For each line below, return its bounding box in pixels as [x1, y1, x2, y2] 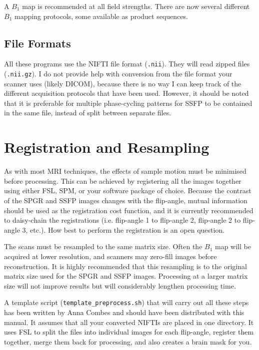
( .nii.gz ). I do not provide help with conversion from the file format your [4, 68, 232, 79]
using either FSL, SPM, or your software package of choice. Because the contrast [4, 185, 251, 196]
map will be [215, 241, 251, 252]
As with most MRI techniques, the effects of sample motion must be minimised [4, 166, 246, 176]
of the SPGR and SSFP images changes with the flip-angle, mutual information [4, 195, 247, 205]
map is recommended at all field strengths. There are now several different [22, 1, 250, 11]
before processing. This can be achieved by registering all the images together [4, 175, 241, 186]
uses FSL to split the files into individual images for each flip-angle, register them [4, 327, 254, 337]
